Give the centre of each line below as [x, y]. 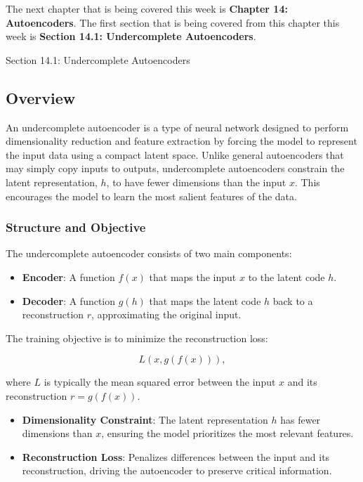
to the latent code [286, 276]
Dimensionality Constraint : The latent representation [145, 419]
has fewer [301, 419]
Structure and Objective [76, 227]
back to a [293, 300]
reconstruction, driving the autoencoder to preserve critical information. [177, 470]
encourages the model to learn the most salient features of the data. [151, 196]
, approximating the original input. [166, 314]
